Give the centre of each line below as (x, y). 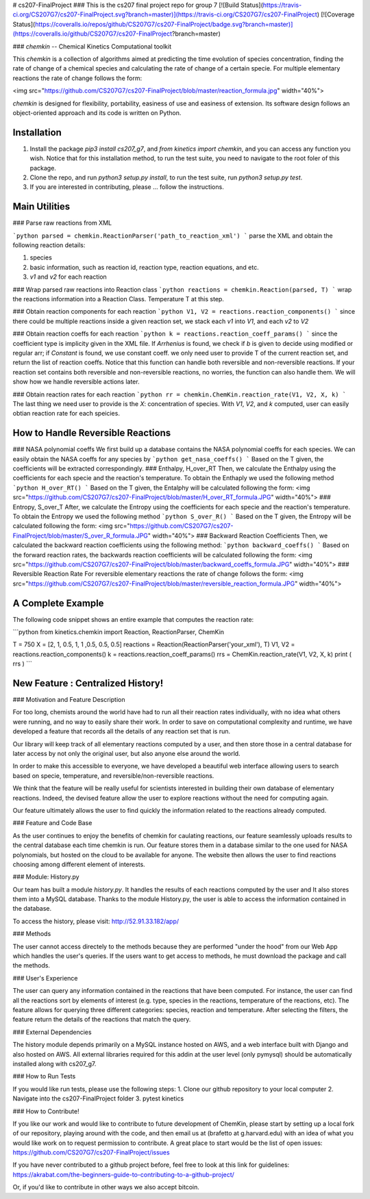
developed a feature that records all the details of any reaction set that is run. (122, 731)
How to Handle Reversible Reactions (92, 433)
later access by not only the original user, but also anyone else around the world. (126, 754)
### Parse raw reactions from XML (62, 223)
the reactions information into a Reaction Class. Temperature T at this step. (118, 299)
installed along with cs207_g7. (54, 1063)
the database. (32, 909)
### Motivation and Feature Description (69, 700)
